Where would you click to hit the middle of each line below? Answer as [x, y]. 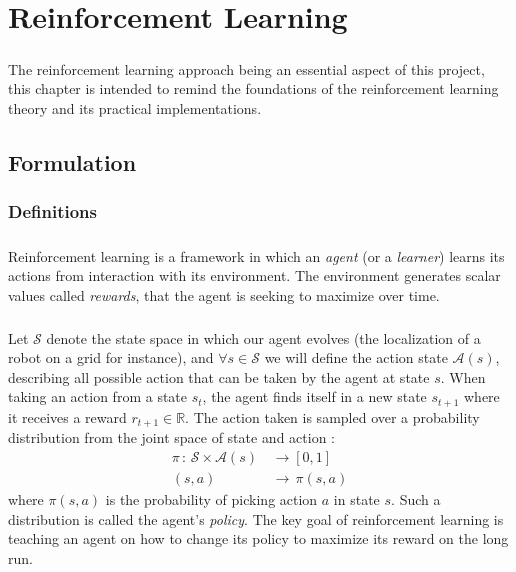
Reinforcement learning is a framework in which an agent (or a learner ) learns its [256, 255]
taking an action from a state [98, 396]
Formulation [72, 161]
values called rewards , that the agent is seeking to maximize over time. [224, 294]
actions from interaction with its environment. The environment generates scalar [254, 275]
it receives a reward [67, 416]
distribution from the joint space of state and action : [171, 437]
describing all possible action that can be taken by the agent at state [219, 376]
